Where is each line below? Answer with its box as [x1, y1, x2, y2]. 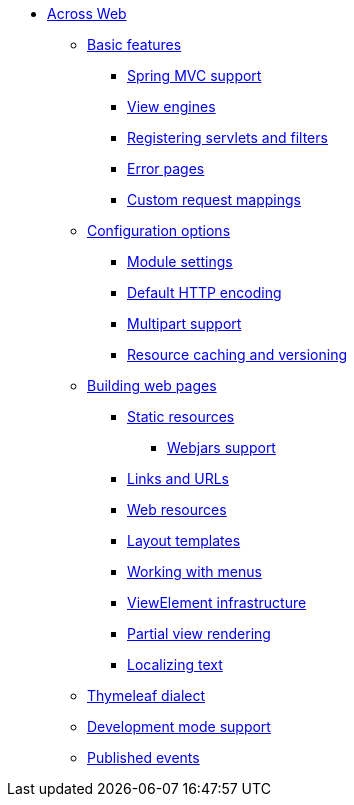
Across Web [47, 5, 127, 22]
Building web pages [87, 377, 217, 394]
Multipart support [127, 315, 242, 332]
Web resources [127, 501, 227, 518]
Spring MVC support [127, 67, 262, 84]
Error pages [127, 160, 205, 177]
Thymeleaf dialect [87, 687, 206, 704]
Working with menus [127, 563, 262, 580]
